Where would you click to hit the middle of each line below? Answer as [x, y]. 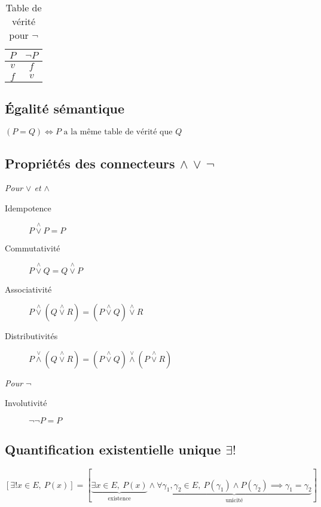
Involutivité [26, 403]
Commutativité [33, 248]
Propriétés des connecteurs [90, 163]
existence [119, 498]
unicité [234, 500]
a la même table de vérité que [118, 132]
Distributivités [31, 336]
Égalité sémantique [65, 108]
